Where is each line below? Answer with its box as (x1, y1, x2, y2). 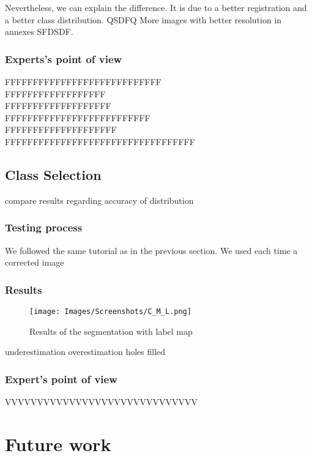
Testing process (5, 220, 83, 235)
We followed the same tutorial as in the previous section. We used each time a (5, 244, 298, 256)
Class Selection (5, 165, 102, 184)
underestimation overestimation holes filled (5, 345, 166, 358)
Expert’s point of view (5, 371, 117, 386)
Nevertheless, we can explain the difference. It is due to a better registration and (5, 1, 307, 13)
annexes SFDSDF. (5, 25, 73, 38)
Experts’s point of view (5, 51, 122, 66)
